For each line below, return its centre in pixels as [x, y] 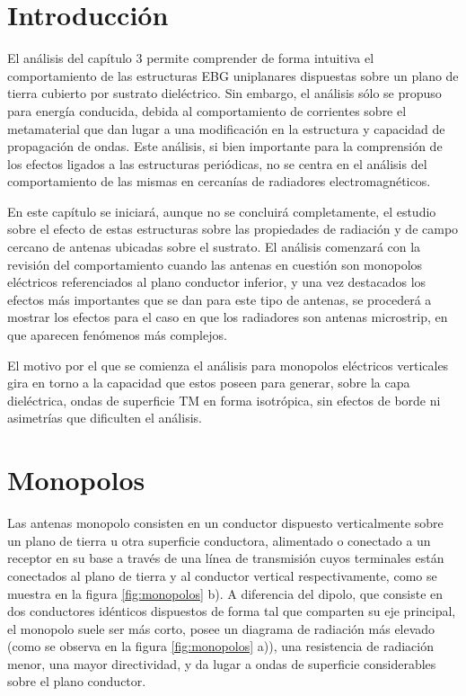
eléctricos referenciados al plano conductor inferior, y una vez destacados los [217, 282]
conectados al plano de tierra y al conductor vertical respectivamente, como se [222, 575]
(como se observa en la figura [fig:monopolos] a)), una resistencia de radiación [220, 646]
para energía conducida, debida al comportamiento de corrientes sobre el [207, 110]
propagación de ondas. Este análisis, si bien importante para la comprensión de [225, 146]
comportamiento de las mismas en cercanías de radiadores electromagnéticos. [219, 181]
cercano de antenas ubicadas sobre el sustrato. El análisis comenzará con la [214, 247]
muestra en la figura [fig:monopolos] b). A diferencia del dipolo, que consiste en [225, 593]
